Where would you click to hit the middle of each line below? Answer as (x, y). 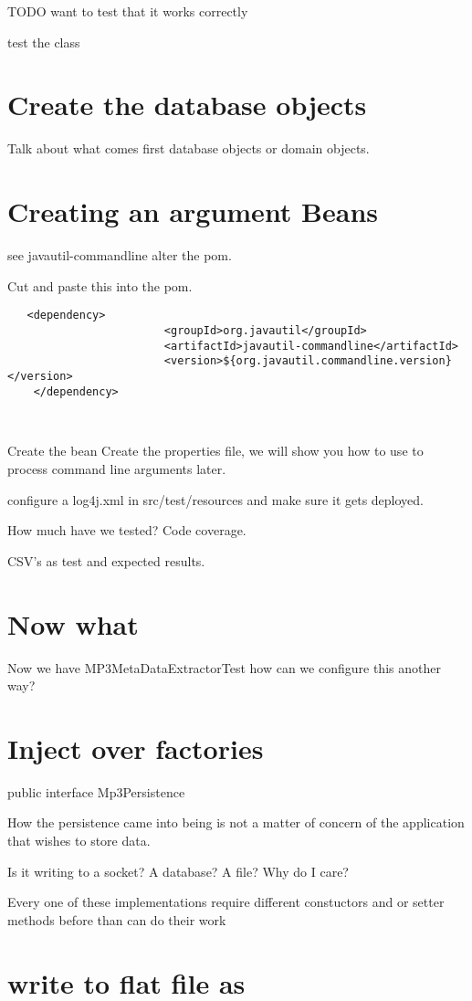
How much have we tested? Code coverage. (127, 530)
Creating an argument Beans (193, 211)
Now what (73, 623)
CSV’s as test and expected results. (106, 560)
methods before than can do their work (117, 919)
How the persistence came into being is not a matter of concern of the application (236, 822)
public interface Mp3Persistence (96, 791)
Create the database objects (187, 105)
